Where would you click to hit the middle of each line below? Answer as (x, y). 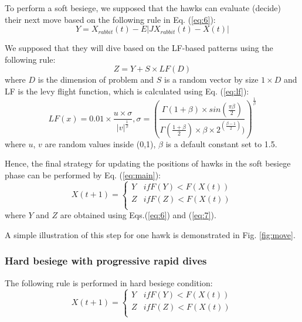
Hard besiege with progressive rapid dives (106, 261)
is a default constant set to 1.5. (221, 143)
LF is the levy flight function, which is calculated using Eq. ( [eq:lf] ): (127, 91)
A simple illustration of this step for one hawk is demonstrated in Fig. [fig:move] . (150, 234)
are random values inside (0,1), (100, 143)
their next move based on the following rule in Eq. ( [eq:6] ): (110, 19)
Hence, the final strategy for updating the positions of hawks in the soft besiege (148, 163)
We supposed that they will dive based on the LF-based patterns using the (139, 48)
